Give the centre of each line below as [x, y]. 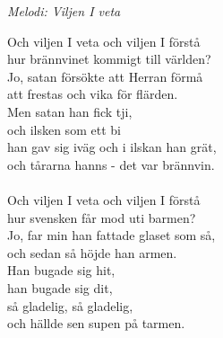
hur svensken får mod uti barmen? [102, 217]
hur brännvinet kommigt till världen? [109, 59]
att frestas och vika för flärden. [93, 94]
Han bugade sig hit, [61, 270]
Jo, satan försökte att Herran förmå [105, 76]
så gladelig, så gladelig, [70, 305]
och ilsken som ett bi [64, 129]
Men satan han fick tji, [70, 111]
